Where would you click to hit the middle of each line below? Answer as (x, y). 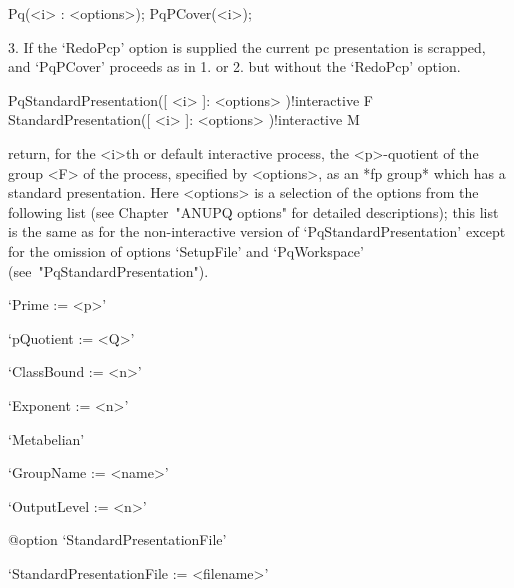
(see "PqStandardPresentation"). (108, 270)
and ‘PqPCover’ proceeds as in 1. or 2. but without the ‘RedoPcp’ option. (234, 66)
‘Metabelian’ (46, 438)
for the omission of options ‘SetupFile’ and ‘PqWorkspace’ (186, 250)
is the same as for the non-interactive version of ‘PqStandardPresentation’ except (257, 231)
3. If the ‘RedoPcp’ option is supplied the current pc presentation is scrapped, (247, 46)
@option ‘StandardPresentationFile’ (117, 539)
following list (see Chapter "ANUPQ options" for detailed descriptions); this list (253, 211)
